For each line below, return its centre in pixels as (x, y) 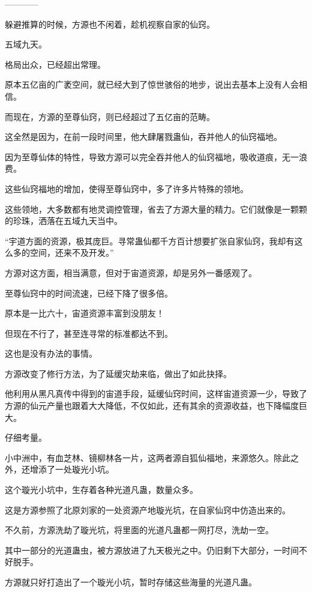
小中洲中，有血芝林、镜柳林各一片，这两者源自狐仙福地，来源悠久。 (139, 457)
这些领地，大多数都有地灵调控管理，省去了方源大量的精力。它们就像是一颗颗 (156, 209)
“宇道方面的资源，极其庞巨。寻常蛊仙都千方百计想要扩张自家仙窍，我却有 (150, 240)
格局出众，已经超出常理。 (55, 64)
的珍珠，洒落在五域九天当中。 (64, 221)
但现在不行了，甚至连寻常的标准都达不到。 (89, 333)
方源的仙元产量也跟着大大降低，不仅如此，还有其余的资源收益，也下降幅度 (152, 406)
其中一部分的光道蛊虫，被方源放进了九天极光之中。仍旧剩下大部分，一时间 (152, 550)
